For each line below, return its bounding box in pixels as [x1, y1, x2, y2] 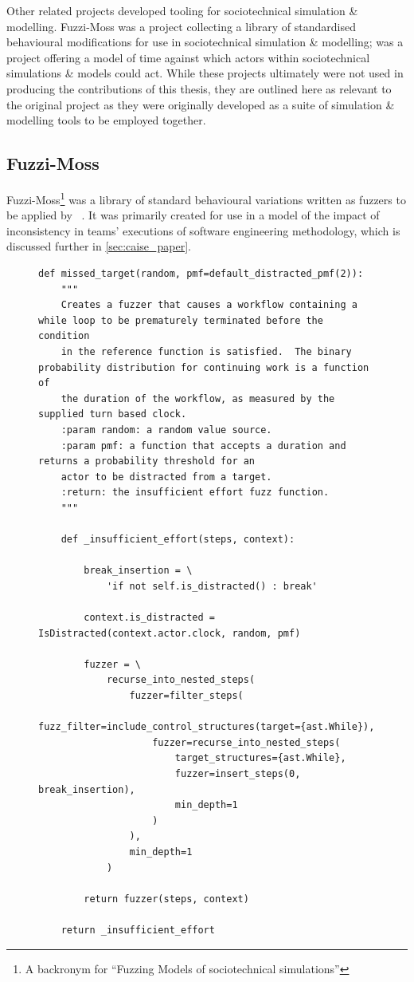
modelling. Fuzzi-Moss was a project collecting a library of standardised [6, 18, 357, 34]
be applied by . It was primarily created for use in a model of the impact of [6, 207, 380, 223]
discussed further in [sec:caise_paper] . [6, 238, 191, 254]
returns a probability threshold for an [38, 456, 256, 467]
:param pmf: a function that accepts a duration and [61, 440, 346, 452]
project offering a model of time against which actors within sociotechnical [6, 49, 370, 65]
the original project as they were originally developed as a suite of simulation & [6, 96, 395, 112]
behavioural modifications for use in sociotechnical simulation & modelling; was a [6, 34, 404, 50]
